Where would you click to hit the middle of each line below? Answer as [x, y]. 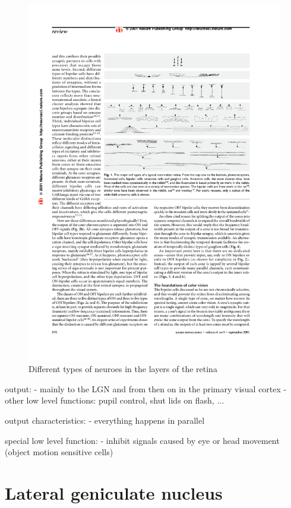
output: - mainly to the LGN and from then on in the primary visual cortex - [146, 388]
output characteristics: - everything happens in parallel [105, 420]
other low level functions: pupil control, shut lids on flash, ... [115, 400]
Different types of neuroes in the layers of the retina [123, 369]
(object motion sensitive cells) [59, 452]
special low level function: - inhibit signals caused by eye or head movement [142, 440]
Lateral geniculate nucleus [114, 493]
